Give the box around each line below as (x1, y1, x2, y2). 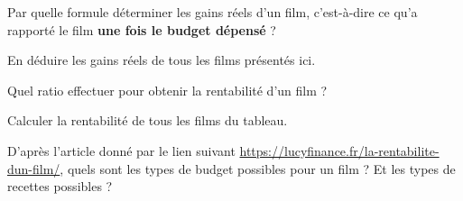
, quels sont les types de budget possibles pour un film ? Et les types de (60, 159, 456, 178)
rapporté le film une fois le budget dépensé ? (7, 20, 276, 39)
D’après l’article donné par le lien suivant (7, 141, 236, 160)
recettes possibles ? (7, 177, 113, 196)
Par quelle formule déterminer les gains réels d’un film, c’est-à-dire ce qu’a (7, 3, 418, 21)
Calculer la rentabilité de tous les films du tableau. (7, 111, 288, 130)
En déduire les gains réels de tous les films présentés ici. (7, 50, 316, 69)
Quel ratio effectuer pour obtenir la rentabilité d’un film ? (7, 80, 328, 99)
